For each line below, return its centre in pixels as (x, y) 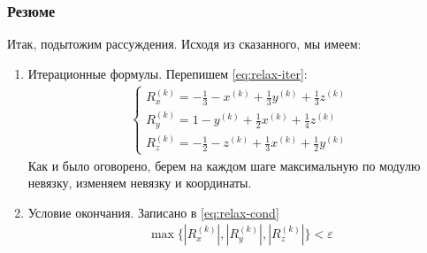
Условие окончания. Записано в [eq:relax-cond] (153, 212)
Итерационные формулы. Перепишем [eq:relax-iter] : (168, 73)
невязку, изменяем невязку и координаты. (140, 183)
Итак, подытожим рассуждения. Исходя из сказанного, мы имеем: (184, 44)
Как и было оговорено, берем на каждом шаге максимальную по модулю (224, 165)
